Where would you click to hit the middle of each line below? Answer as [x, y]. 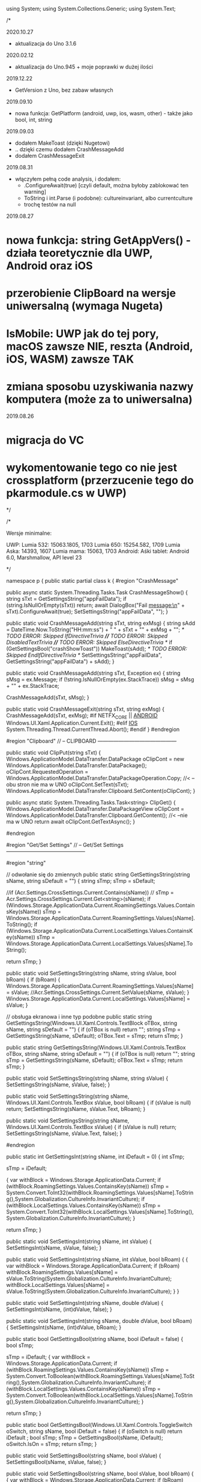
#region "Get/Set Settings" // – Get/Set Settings [65, 845]
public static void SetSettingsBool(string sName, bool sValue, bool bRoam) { [100, 1474]
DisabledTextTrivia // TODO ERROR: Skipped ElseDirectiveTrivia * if [89, 642]
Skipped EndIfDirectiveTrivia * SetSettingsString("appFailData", [84, 655]
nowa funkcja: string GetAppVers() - [98, 240]
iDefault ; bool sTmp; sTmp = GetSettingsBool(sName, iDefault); [85, 1438]
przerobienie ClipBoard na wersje [91, 293]
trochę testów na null [50, 204]
